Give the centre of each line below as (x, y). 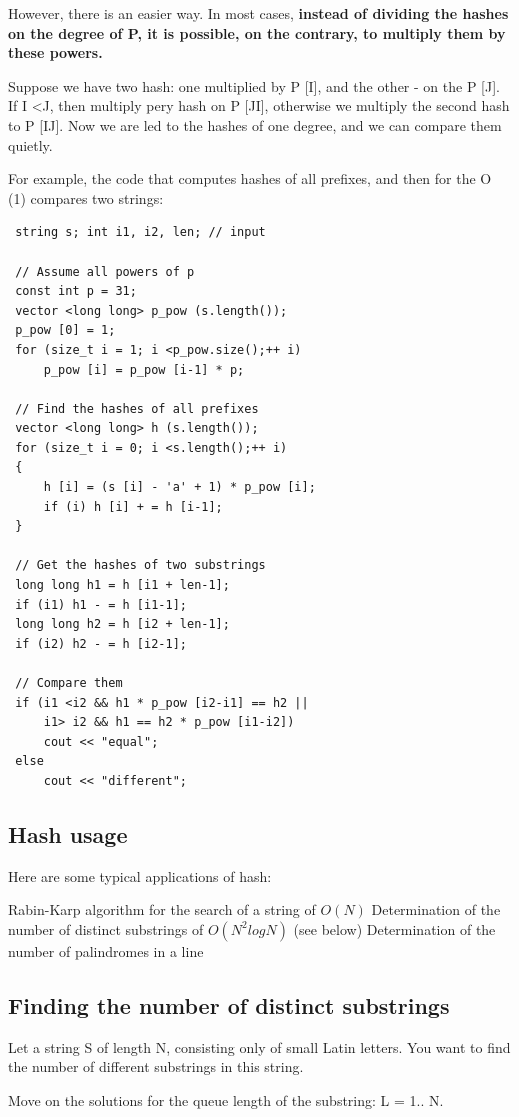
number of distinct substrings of (106, 928)
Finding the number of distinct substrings (229, 1004)
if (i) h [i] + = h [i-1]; (133, 506)
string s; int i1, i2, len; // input (140, 232)
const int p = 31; (76, 291)
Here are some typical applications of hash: (140, 875)
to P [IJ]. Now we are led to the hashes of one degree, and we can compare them (255, 124)
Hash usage (68, 833)
